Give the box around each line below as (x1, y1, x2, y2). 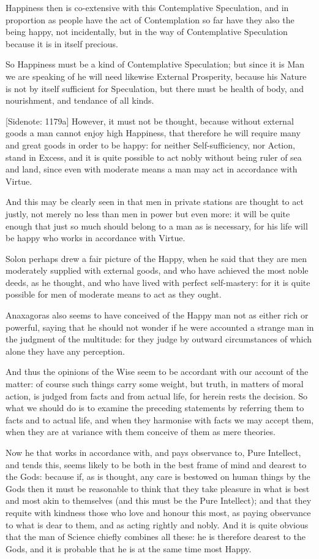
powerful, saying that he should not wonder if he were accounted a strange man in (6, 320, 314, 333)
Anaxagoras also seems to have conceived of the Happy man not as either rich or (6, 309, 309, 322)
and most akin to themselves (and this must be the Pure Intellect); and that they (6, 494, 312, 507)
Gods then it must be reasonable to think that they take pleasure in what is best (6, 482, 310, 495)
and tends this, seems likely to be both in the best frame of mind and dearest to (6, 458, 307, 471)
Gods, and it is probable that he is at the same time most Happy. (6, 542, 252, 555)
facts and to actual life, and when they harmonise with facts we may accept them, (6, 413, 314, 426)
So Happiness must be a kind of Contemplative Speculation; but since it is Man (6, 58, 305, 71)
